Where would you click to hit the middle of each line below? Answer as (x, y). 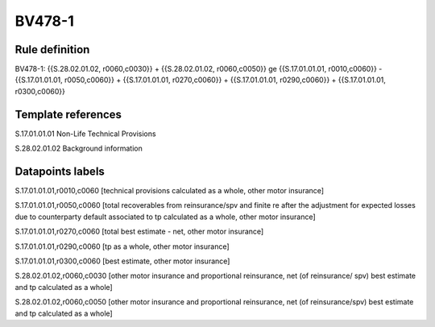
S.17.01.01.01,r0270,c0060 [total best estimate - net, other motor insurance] (139, 232)
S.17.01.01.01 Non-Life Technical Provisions (85, 134)
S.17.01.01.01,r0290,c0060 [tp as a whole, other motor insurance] (122, 246)
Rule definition (52, 50)
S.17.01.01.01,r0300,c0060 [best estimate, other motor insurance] (122, 261)
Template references (68, 114)
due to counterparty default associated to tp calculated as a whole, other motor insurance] (165, 217)
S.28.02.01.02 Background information (79, 148)
